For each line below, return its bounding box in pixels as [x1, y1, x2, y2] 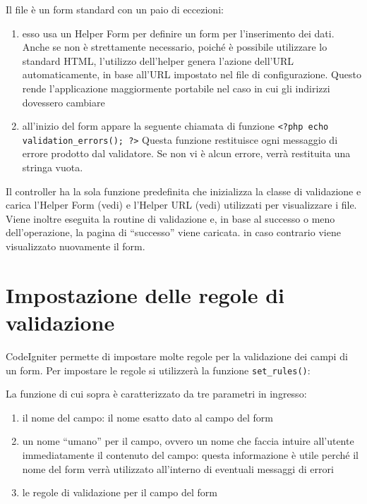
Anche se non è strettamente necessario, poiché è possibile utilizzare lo [22, 39, 327, 54]
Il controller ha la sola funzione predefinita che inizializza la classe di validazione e [6, 183, 361, 198]
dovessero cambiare [22, 94, 105, 109]
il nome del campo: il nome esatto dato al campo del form [22, 410, 273, 424]
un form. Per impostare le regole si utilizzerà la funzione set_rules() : [6, 362, 311, 377]
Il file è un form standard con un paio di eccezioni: [6, 2, 224, 16]
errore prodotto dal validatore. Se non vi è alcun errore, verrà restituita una [22, 146, 351, 161]
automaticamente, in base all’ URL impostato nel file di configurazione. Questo [22, 67, 361, 82]
